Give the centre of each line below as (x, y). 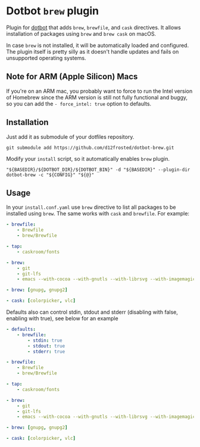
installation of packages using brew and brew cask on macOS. (81, 33)
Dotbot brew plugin (53, 11)
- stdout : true (46, 346)
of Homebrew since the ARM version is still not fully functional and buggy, (97, 97)
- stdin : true (45, 340)
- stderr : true (46, 351)
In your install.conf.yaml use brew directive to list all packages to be (91, 207)
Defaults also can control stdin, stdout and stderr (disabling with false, (92, 312)
